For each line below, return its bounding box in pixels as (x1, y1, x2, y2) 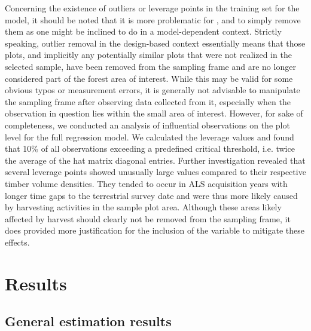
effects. (5, 235, 30, 248)
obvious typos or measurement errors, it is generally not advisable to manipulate (5, 84, 300, 96)
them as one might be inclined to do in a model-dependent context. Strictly (5, 25, 282, 38)
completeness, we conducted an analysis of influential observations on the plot (5, 118, 290, 131)
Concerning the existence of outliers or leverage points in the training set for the (5, 2, 300, 14)
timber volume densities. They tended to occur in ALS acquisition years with (5, 177, 288, 189)
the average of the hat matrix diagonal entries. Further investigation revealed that (5, 154, 306, 166)
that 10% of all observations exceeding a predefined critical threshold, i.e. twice (5, 142, 295, 155)
